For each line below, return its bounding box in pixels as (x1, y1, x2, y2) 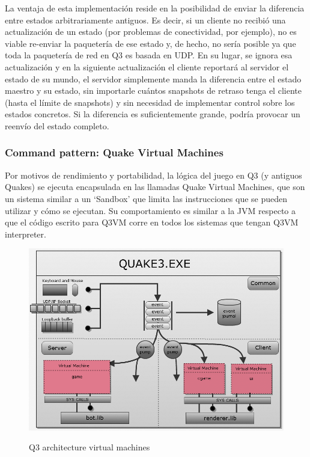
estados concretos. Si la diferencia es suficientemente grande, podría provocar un (5, 108, 300, 120)
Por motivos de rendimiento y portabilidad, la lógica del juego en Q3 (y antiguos (5, 168, 302, 181)
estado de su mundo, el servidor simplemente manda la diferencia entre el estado (5, 72, 302, 85)
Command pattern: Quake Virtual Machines (5, 145, 223, 160)
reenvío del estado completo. (5, 119, 109, 132)
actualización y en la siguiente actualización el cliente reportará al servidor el (5, 60, 289, 73)
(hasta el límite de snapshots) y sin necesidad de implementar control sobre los (5, 96, 295, 108)
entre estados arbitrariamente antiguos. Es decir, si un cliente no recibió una (5, 13, 286, 26)
